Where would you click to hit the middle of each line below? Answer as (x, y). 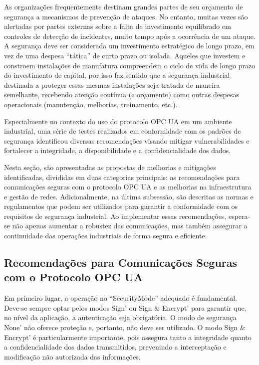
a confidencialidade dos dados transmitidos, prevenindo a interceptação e (115, 347)
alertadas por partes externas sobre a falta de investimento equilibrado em (118, 26)
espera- (239, 216)
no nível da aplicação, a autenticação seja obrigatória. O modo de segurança (120, 317)
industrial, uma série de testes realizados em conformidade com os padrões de (123, 131)
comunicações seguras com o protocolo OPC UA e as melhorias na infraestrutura (128, 187)
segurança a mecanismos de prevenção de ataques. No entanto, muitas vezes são (126, 16)
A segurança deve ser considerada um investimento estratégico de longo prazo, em (129, 46)
